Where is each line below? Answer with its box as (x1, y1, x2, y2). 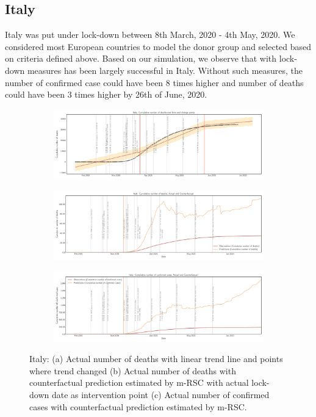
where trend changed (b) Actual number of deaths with (29, 364, 236, 377)
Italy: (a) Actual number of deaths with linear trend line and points (29, 352, 283, 365)
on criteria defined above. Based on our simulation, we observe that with (5, 52, 277, 65)
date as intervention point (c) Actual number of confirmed (51, 388, 270, 401)
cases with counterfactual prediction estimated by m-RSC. (29, 400, 247, 413)
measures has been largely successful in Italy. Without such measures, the (27, 63, 303, 76)
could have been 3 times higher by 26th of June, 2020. (5, 88, 207, 101)
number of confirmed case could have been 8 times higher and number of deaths (5, 76, 304, 89)
